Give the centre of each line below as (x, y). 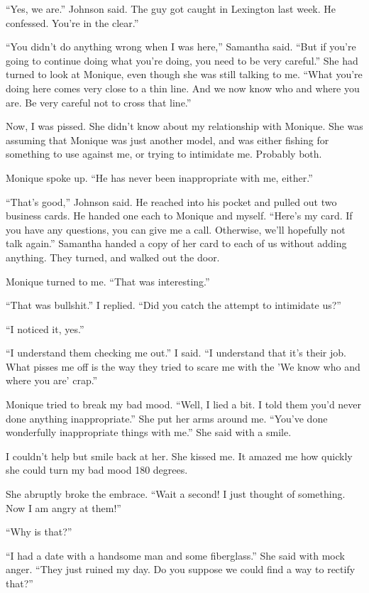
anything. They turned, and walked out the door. (113, 257)
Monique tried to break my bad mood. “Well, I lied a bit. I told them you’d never (184, 404)
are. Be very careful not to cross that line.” (99, 102)
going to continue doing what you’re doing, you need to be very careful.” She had (182, 60)
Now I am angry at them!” (64, 507)
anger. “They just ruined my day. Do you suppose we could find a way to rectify (181, 569)
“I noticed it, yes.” (45, 328)
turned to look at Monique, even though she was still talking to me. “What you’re (184, 74)
